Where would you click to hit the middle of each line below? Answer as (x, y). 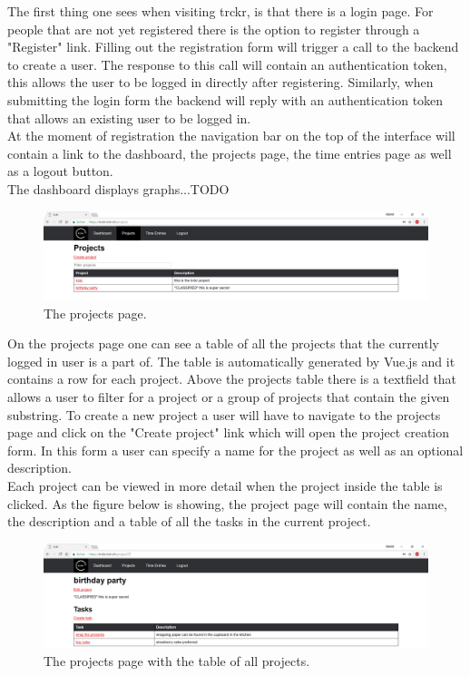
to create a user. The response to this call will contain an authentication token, (227, 64)
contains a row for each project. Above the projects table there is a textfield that (232, 379)
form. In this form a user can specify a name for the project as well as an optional (235, 450)
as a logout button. (60, 171)
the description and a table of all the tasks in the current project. (189, 521)
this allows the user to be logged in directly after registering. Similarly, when (220, 82)
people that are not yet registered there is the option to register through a (214, 29)
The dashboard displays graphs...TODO (118, 188)
